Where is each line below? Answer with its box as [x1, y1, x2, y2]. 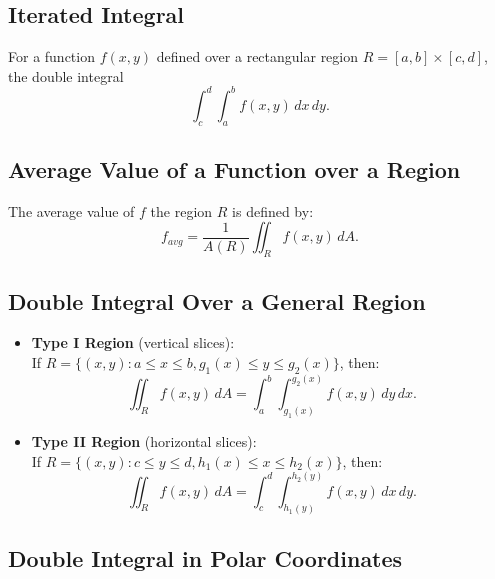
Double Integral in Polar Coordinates [8, 542, 403, 573]
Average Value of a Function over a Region [8, 154, 461, 185]
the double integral [8, 65, 124, 86]
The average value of [8, 200, 135, 221]
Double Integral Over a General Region [8, 285, 426, 316]
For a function [8, 46, 95, 67]
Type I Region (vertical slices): [31, 332, 235, 353]
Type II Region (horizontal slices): [31, 431, 257, 452]
